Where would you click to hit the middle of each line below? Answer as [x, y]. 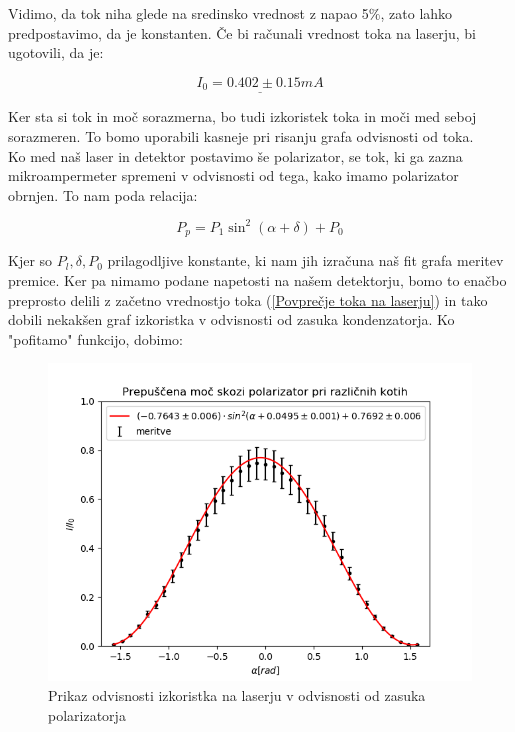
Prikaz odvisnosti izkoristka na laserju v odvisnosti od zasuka [237, 694]
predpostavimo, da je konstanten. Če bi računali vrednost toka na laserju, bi [242, 32]
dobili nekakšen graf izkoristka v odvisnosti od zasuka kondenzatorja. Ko [231, 319]
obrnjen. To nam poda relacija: [103, 194]
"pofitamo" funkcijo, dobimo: [96, 338]
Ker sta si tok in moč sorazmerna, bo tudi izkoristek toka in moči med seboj [242, 116]
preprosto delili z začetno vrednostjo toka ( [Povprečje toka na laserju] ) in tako [248, 299]
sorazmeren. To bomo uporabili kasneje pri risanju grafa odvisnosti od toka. [241, 136]
